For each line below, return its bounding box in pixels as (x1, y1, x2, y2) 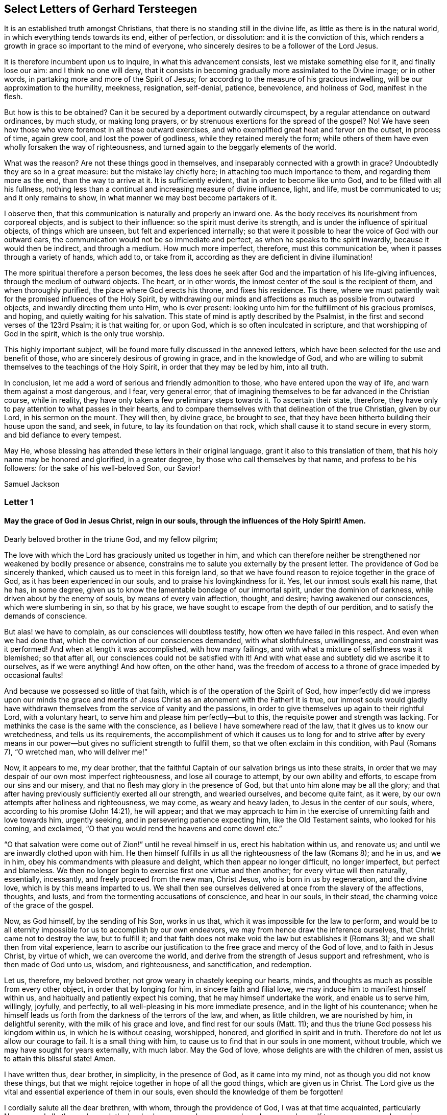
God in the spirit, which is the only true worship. (4, 329, 165, 338)
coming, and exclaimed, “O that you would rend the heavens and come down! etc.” (4, 824, 282, 833)
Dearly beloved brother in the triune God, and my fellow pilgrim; (4, 535, 218, 544)
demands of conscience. (4, 611, 87, 621)
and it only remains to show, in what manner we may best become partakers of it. (4, 193, 277, 202)
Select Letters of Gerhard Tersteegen (4, 3, 197, 15)
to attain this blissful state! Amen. (4, 1054, 116, 1063)
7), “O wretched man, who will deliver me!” (4, 747, 147, 757)
